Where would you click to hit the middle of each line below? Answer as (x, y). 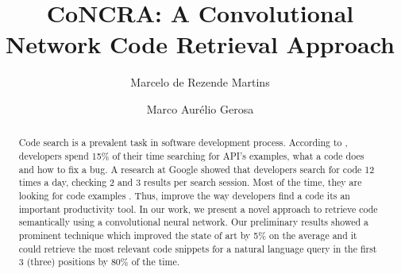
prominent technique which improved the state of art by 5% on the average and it (188, 235)
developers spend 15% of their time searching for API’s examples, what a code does (191, 155)
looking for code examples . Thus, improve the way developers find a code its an (184, 195)
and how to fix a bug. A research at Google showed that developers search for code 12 (197, 169)
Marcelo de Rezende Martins (200, 82)
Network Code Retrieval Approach (200, 44)
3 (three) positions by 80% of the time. (99, 262)
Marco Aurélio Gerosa (200, 108)
